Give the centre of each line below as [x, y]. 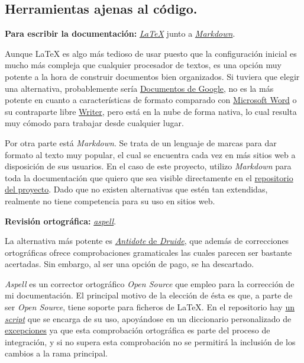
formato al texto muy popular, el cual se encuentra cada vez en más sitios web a [150, 154]
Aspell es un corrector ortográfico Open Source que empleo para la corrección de [150, 283]
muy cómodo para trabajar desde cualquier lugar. [94, 123]
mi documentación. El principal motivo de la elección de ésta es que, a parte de [149, 295]
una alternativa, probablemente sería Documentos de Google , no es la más [139, 88]
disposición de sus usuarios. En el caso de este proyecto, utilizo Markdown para [148, 166]
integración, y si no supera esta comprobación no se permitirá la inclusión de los [150, 341]
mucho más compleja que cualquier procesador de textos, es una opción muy [143, 65]
